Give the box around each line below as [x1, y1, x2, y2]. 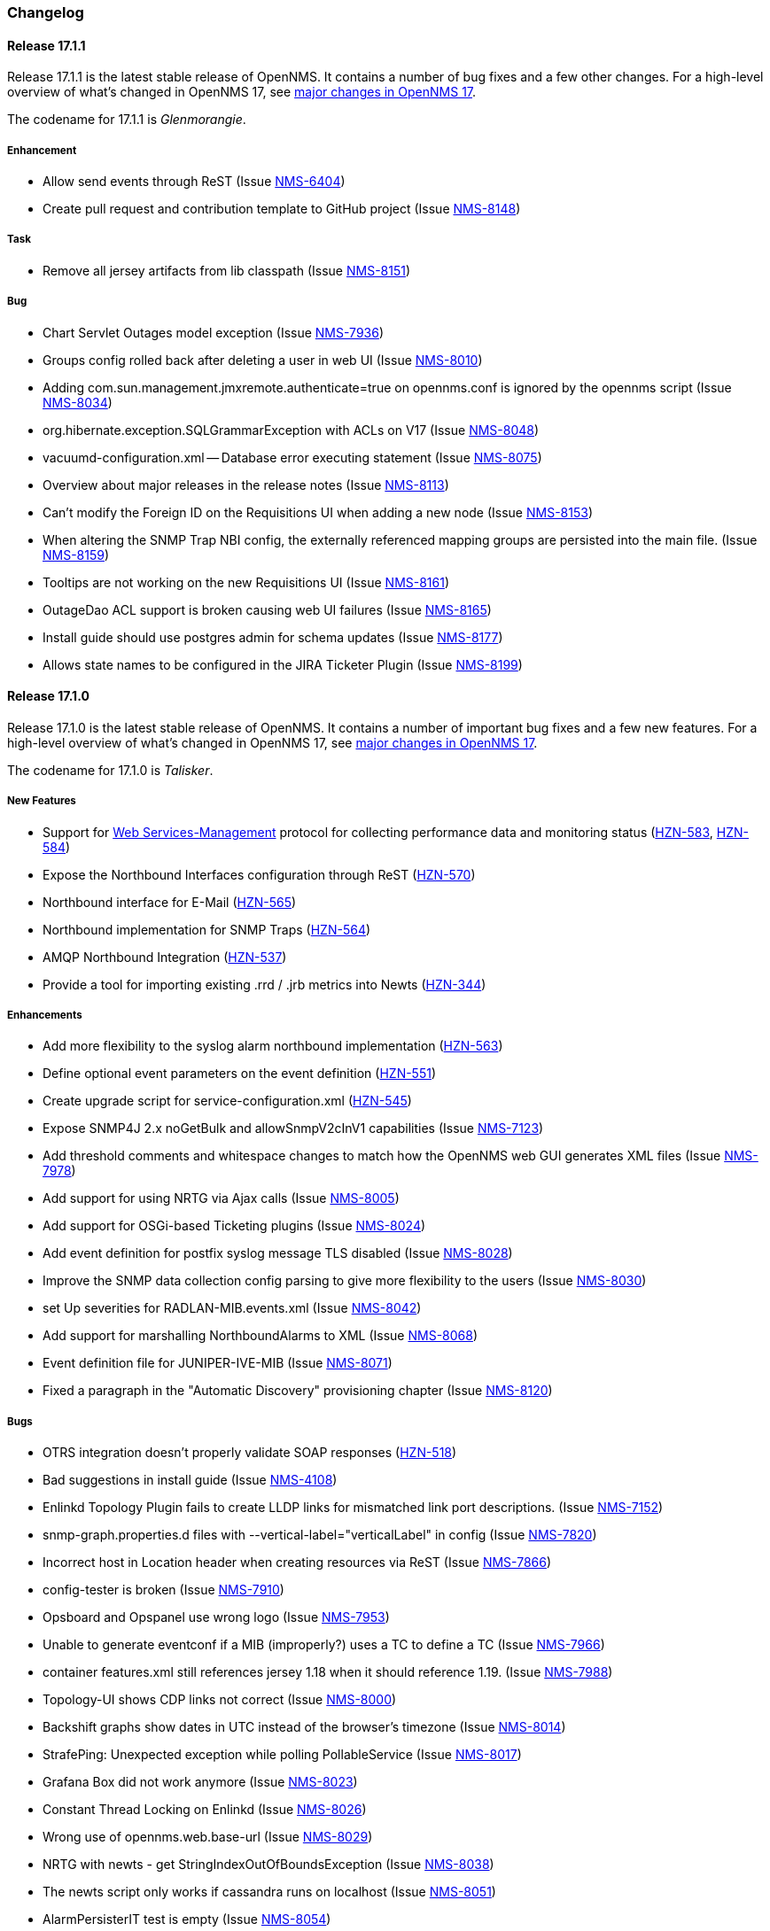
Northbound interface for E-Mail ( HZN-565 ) [43, 894, 297, 910]
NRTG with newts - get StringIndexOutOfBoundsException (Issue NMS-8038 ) [43, 1857, 494, 1873]
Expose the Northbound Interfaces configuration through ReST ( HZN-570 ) [43, 866, 476, 882]
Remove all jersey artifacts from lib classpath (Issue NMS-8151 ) [43, 262, 411, 278]
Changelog [7, 4, 84, 21]
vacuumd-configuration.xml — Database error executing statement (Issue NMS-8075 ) [43, 449, 542, 465]
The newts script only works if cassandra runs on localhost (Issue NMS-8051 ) [43, 1884, 496, 1900]
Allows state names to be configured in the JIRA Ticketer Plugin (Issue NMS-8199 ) [43, 656, 523, 672]
